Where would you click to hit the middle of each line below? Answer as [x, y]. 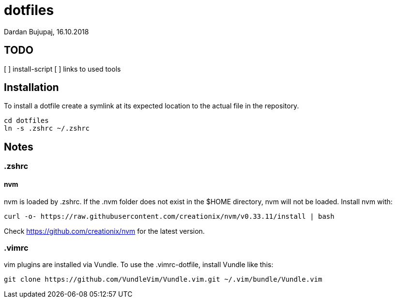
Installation [31, 88]
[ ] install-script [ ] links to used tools [62, 69]
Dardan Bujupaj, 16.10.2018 [46, 31]
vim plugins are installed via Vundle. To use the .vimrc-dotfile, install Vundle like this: [139, 265]
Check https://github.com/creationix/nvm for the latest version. [104, 231]
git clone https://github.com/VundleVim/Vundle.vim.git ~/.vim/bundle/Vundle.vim [163, 279]
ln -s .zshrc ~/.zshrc [47, 128]
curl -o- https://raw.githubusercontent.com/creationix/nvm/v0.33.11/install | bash [169, 216]
